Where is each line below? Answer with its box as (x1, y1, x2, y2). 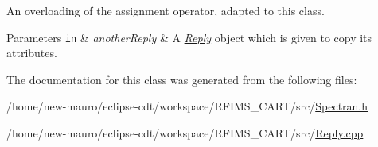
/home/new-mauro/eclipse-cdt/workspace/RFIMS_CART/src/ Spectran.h (6, 98, 368, 114)
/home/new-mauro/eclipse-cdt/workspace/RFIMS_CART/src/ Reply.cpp (6, 125, 364, 141)
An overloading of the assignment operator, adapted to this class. (6, 2, 325, 18)
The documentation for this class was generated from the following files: (6, 71, 357, 87)
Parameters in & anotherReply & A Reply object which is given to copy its (6, 29, 372, 45)
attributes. (6, 44, 57, 61)
